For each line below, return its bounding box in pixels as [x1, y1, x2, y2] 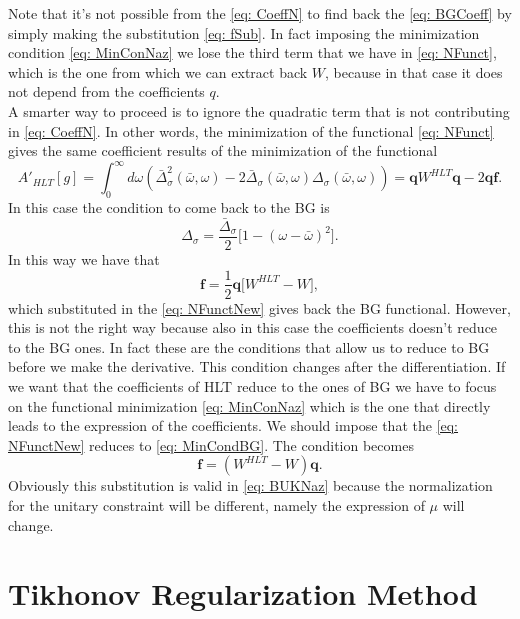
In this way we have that [8, 248, 160, 269]
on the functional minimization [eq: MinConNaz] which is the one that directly [8, 395, 491, 416]
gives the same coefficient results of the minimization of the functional [8, 140, 438, 161]
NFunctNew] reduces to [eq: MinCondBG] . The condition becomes [8, 434, 414, 455]
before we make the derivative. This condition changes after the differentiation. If [8, 356, 506, 377]
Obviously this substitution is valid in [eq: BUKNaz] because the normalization [8, 475, 493, 496]
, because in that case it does [325, 61, 503, 82]
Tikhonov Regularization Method [8, 573, 478, 614]
